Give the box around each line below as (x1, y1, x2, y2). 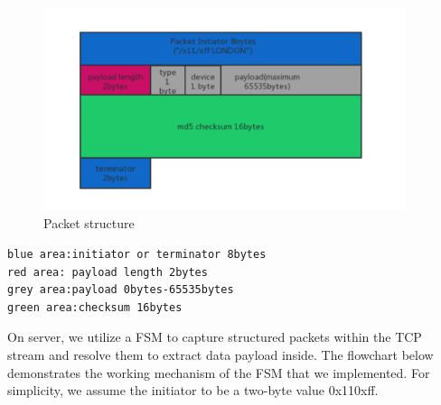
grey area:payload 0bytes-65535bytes (7, 283, 234, 297)
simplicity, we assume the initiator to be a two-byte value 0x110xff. (7, 381, 379, 400)
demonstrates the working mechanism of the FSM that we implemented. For (7, 363, 430, 382)
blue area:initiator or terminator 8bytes (7, 247, 267, 261)
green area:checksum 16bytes (7, 300, 183, 314)
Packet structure (43, 214, 135, 233)
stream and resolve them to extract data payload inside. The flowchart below (7, 345, 434, 364)
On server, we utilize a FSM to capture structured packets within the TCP (7, 327, 422, 346)
